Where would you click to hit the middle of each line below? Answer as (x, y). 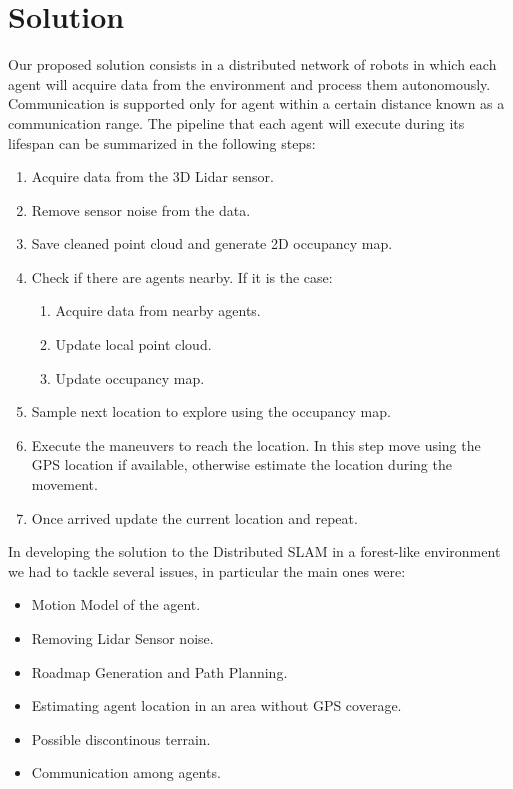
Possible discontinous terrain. (121, 738)
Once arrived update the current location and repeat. (194, 517)
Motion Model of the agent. (116, 604)
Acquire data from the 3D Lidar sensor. (152, 176)
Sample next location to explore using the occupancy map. (211, 411)
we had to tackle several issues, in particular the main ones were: (207, 570)
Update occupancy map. (130, 377)
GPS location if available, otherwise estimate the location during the (241, 464)
